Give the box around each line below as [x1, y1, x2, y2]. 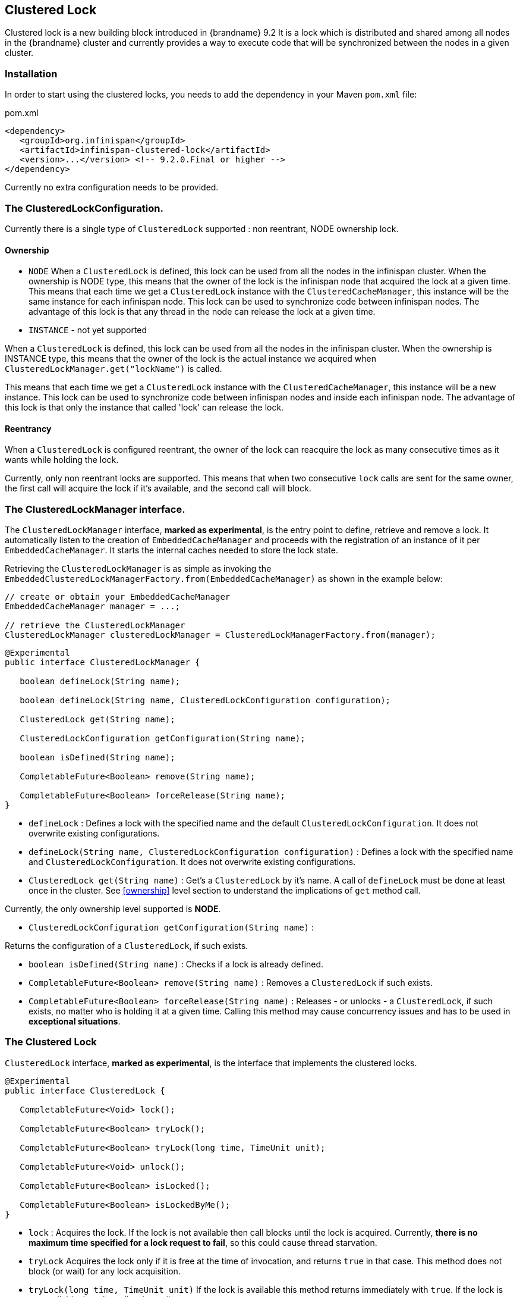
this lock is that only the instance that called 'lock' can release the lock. [5, 402, 284, 413]
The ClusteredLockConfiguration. [5, 202, 163, 214]
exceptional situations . [29, 1016, 121, 1027]
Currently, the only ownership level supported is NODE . [5, 904, 221, 914]
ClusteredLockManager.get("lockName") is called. [5, 364, 222, 374]
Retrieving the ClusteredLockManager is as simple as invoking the [5, 563, 272, 574]
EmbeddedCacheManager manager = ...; [5, 601, 181, 612]
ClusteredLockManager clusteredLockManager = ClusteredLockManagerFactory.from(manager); [5, 630, 436, 640]
